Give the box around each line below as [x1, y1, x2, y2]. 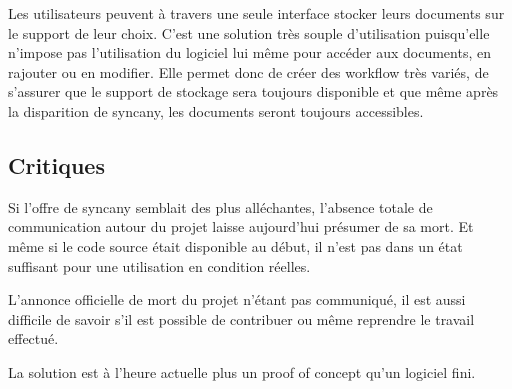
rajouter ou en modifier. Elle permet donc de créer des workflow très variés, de [8, 61, 489, 82]
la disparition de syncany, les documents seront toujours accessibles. [8, 100, 424, 121]
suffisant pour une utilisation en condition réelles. [8, 255, 311, 276]
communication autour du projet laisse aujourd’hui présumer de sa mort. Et [8, 216, 474, 237]
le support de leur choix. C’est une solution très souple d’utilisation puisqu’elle [8, 22, 490, 43]
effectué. [8, 328, 59, 349]
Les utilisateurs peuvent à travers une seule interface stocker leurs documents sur [8, 3, 505, 23]
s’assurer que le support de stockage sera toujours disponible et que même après [8, 81, 499, 102]
